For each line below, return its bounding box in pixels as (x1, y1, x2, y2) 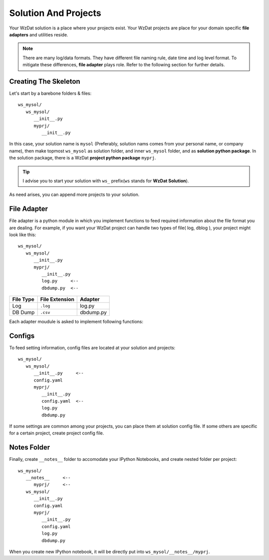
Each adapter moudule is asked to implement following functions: (9, 319, 143, 325)
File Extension (40, 296, 75, 303)
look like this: (9, 232, 36, 238)
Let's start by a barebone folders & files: (9, 90, 92, 97)
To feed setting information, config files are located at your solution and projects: (9, 345, 175, 351)
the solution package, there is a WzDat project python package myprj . (9, 155, 156, 161)
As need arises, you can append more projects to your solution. (9, 192, 139, 198)
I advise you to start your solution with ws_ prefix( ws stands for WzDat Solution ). (22, 177, 189, 184)
